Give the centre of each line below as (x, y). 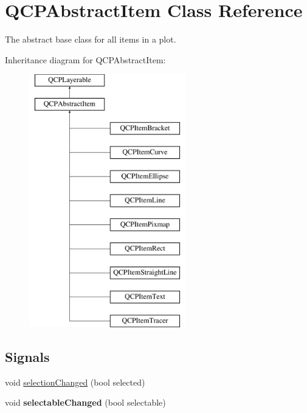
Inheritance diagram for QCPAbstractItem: (85, 59)
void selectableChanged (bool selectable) (85, 402)
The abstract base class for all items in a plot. (91, 39)
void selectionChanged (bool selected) (75, 382)
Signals (27, 357)
